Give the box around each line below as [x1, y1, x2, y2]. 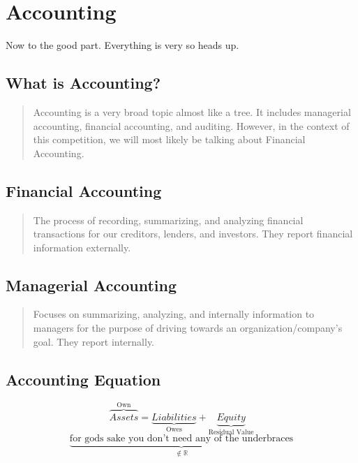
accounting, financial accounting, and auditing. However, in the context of [33, 118, 350, 133]
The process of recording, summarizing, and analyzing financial [33, 212, 304, 227]
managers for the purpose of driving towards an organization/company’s [33, 321, 343, 335]
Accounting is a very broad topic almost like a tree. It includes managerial [33, 104, 351, 119]
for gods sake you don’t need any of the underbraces [69, 434, 294, 444]
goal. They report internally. [33, 334, 155, 348]
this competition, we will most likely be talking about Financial [33, 132, 306, 147]
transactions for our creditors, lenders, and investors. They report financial [33, 226, 353, 241]
